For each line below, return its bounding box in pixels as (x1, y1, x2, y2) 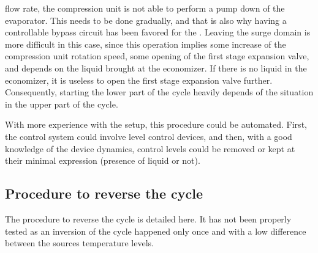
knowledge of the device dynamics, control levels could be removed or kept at (5, 142, 295, 155)
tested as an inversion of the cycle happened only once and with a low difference (5, 224, 306, 237)
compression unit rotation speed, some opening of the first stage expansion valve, (5, 50, 309, 62)
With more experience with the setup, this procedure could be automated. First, (5, 118, 307, 131)
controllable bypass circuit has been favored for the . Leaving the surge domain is (5, 26, 311, 38)
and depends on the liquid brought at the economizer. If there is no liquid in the (5, 61, 307, 74)
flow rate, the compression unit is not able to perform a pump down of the (5, 2, 285, 14)
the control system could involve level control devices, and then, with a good (5, 130, 292, 142)
